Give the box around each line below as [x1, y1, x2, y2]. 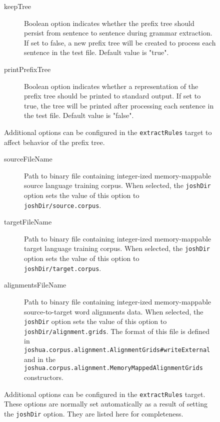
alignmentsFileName [4, 279, 66, 290]
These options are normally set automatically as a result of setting [4, 398, 207, 409]
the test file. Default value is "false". [24, 110, 134, 120]
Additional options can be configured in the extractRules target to [4, 126, 212, 137]
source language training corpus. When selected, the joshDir [24, 180, 211, 190]
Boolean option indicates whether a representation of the [24, 80, 198, 91]
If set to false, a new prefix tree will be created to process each [24, 37, 216, 47]
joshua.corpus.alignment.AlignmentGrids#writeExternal [24, 346, 210, 354]
